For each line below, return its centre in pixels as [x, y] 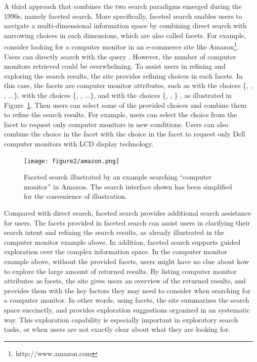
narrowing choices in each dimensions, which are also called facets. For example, [125, 35]
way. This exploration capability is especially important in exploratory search [121, 319]
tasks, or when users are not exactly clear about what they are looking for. [117, 329]
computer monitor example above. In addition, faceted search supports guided [122, 242]
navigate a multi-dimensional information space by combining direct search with [126, 25]
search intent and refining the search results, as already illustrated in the [114, 232]
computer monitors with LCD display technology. [79, 143]
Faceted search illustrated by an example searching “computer [118, 177]
